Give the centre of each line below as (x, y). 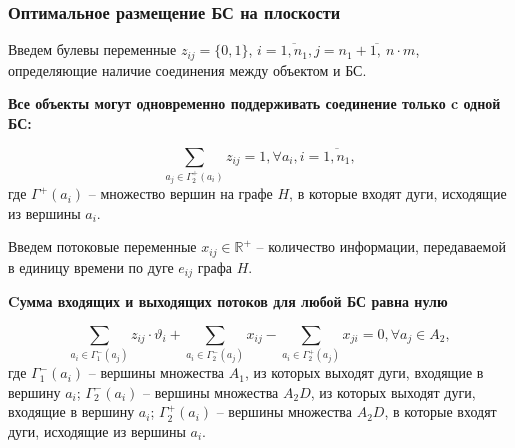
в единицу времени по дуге (91, 266)
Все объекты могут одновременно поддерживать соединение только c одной (254, 103)
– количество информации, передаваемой (381, 246)
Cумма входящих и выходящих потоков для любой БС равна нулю (228, 301)
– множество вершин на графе (180, 193)
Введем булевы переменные (92, 49)
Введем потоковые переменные (102, 246)
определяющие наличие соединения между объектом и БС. (187, 69)
